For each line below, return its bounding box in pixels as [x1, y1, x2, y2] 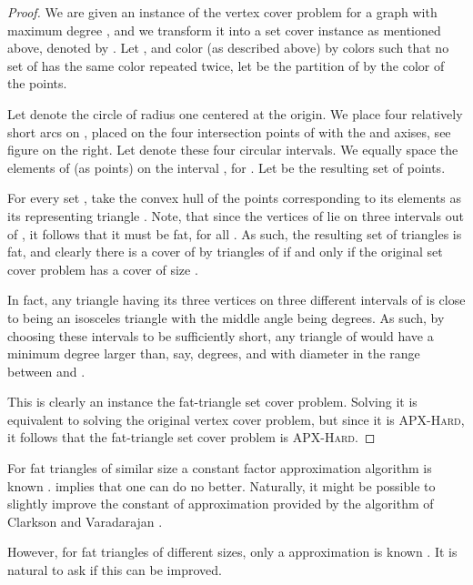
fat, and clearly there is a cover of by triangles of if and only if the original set [7, 242, 443, 261]
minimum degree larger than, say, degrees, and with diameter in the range [7, 344, 420, 363]
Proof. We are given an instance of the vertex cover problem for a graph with [7, 3, 438, 21]
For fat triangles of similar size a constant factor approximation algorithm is [7, 459, 432, 478]
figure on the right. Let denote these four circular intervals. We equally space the [7, 140, 458, 159]
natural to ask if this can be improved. [7, 560, 222, 580]
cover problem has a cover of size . [7, 259, 198, 278]
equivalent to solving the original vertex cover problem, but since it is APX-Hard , [7, 409, 465, 429]
